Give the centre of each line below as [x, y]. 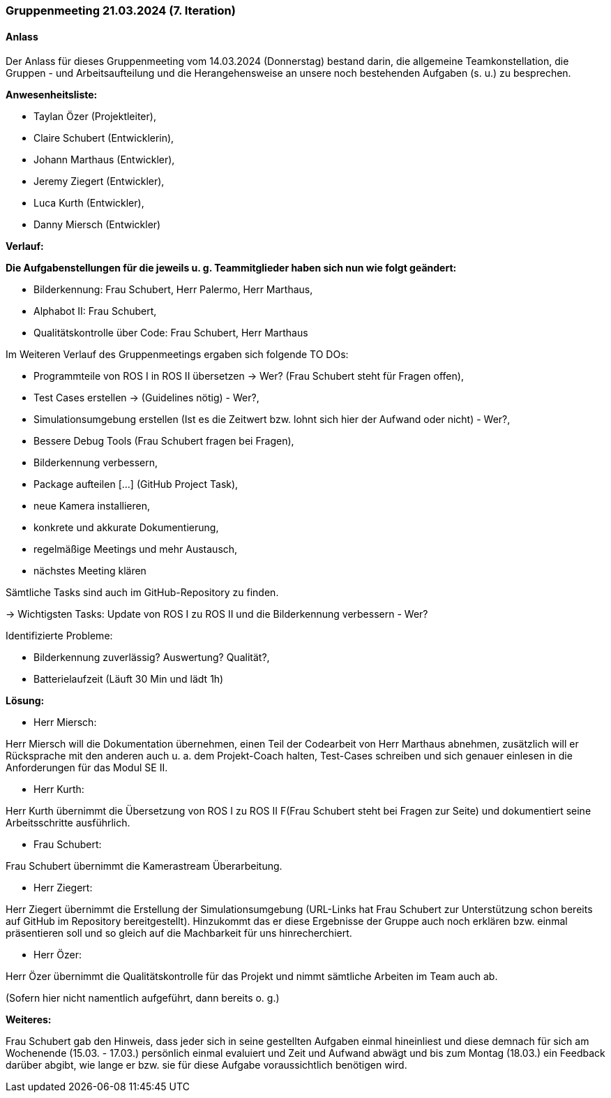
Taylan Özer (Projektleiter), [95, 117]
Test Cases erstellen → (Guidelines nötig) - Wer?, [146, 398]
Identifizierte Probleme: [59, 636]
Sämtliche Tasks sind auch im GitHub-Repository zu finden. [142, 593]
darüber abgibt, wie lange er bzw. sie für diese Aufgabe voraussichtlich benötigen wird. [206, 1065]
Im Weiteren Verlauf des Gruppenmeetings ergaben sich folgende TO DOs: [177, 355]
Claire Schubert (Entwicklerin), [104, 138]
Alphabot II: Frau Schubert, [95, 311]
